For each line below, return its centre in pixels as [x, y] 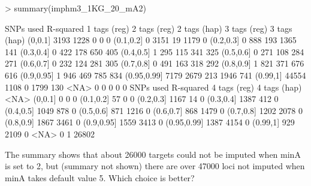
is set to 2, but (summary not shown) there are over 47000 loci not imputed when [155, 166]
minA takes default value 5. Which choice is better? [100, 177]
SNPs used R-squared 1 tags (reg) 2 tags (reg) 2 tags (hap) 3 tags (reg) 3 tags [149, 28]
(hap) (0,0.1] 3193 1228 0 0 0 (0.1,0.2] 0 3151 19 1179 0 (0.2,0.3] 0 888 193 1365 [151, 40]
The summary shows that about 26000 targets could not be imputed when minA [153, 154]
